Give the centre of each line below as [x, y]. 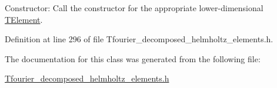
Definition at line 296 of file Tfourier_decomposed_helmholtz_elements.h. [139, 39]
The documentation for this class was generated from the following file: [133, 58]
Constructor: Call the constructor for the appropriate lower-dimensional [134, 8]
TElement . [24, 19]
